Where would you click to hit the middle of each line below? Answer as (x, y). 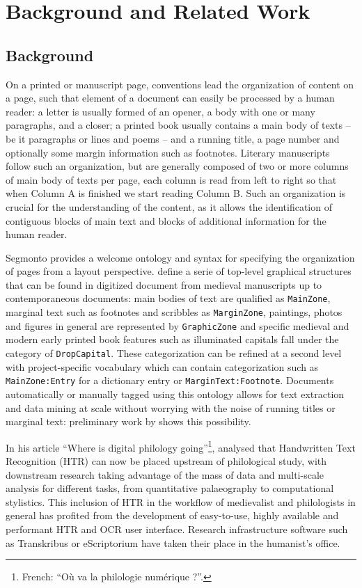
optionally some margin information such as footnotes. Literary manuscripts (168, 152)
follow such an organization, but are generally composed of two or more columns (177, 166)
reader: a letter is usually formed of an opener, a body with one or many (160, 111)
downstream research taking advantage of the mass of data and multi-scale (165, 474)
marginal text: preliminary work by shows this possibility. (128, 421)
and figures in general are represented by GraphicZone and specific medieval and (178, 325)
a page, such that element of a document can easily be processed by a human (170, 98)
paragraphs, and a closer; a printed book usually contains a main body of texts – (178, 125)
